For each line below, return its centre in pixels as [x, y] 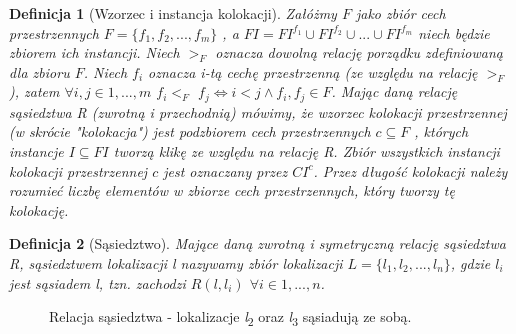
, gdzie [470, 262]
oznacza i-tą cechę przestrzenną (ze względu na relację [313, 71]
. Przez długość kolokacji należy [410, 170]
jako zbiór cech [400, 13]
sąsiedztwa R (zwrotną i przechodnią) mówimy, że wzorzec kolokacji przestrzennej [258, 111]
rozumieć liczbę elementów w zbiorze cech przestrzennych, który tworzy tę [232, 190]
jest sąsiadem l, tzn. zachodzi [97, 282]
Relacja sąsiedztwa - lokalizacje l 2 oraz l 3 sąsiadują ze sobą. [230, 317]
